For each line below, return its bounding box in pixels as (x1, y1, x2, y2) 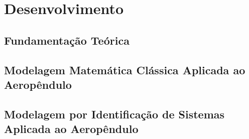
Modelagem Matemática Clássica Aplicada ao (4, 62, 245, 77)
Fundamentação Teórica (4, 32, 130, 48)
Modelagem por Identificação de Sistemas (4, 106, 225, 121)
